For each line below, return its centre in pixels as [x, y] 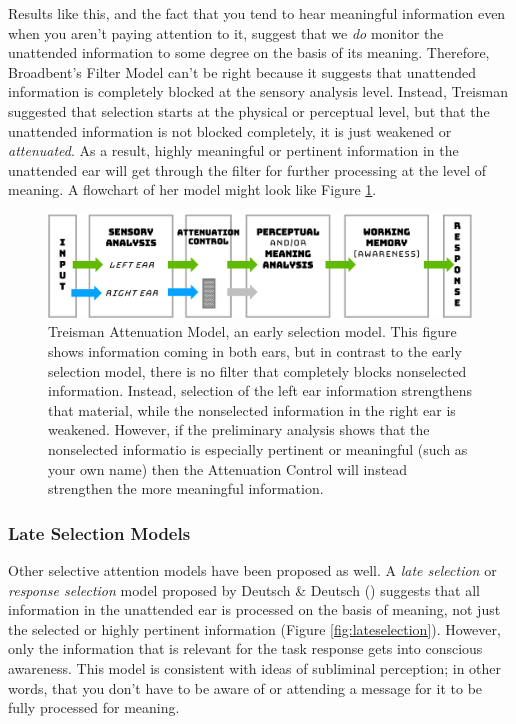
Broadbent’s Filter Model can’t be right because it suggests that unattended [242, 71]
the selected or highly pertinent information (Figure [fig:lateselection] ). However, [254, 628]
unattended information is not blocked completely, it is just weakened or [230, 130]
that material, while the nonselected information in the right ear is [252, 409]
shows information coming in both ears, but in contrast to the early [255, 351]
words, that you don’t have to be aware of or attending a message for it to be [245, 687]
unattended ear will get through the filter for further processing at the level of [247, 169]
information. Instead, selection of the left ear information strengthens [260, 390]
